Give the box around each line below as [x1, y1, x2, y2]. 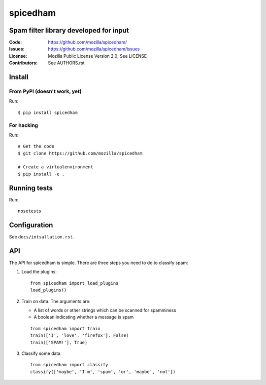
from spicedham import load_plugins [30, 280, 119, 286]
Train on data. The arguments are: [21, 298, 91, 304]
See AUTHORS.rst [48, 60, 85, 66]
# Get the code [18, 144, 55, 149]
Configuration [9, 221, 53, 229]
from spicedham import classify [30, 362, 108, 368]
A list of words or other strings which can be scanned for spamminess [33, 307, 176, 313]
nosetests [18, 208, 41, 214]
